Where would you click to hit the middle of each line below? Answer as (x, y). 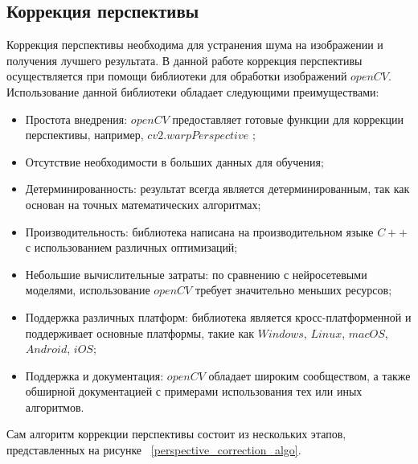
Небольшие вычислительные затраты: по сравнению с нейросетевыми (196, 274)
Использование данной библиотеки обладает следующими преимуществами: (193, 91)
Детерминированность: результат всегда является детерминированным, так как (217, 189)
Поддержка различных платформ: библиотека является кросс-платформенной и (218, 316)
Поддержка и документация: (94, 375)
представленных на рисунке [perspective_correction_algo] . (154, 450)
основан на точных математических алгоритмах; (143, 204)
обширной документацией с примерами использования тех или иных (194, 391)
